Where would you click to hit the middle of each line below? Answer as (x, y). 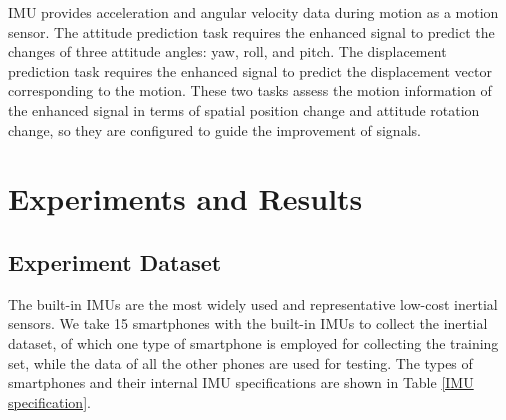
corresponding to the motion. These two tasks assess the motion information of (250, 90)
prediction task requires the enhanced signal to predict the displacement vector (250, 70)
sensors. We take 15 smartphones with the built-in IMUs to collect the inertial (248, 323)
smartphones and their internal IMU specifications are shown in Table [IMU (241, 382)
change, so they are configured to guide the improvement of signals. (214, 129)
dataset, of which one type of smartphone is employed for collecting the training (253, 342)
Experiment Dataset (115, 261)
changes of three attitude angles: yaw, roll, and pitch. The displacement (227, 51)
